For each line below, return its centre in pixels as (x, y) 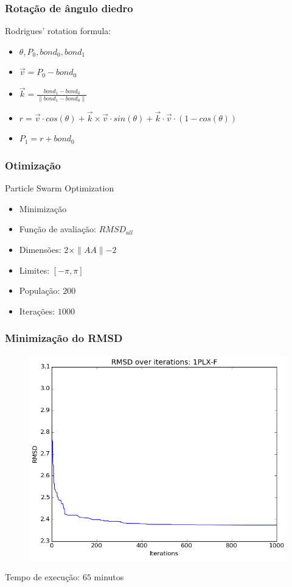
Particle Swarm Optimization (60, 188)
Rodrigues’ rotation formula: (58, 31)
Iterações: (37, 311)
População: (40, 290)
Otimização (33, 165)
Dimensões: (40, 249)
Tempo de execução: (43, 577)
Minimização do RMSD (64, 338)
